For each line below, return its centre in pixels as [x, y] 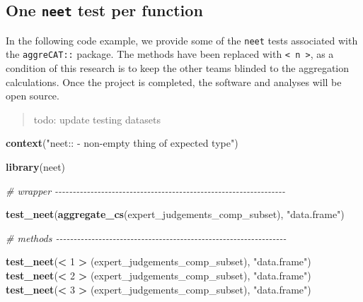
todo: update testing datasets [97, 119]
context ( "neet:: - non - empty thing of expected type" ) [122, 143]
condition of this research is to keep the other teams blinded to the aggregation [178, 68]
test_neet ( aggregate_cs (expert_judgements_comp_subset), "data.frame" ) [175, 214]
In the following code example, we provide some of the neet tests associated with [182, 40]
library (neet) [36, 167]
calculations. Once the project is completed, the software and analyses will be [174, 81]
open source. [33, 96]
